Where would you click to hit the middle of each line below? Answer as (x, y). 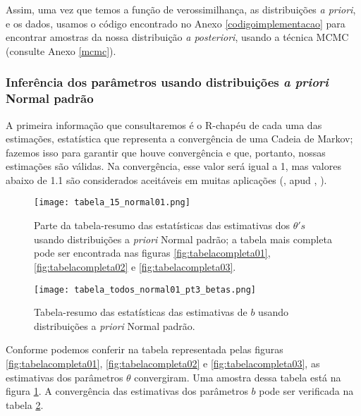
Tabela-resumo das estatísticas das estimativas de (141, 312)
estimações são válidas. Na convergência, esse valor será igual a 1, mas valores (173, 166)
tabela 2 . (25, 404)
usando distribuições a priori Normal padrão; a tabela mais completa (183, 239)
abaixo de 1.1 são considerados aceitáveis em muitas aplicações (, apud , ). (166, 179)
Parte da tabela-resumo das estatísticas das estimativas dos (162, 225)
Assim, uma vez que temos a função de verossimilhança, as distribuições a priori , (181, 9)
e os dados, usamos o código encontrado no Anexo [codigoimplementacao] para (176, 23)
